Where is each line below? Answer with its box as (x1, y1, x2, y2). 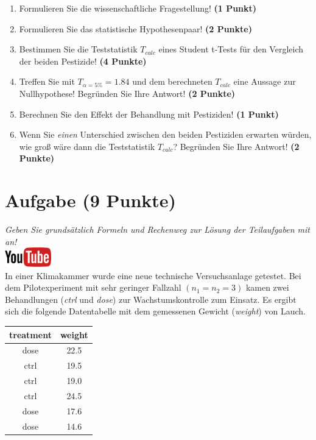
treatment (9, 328, 52, 341)
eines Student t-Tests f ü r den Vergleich (158, 43, 303, 55)
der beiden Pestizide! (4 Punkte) (19, 54, 147, 67)
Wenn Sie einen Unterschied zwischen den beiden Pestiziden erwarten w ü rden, (19, 128, 312, 141)
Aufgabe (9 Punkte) (5, 188, 177, 213)
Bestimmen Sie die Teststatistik (19, 43, 138, 55)
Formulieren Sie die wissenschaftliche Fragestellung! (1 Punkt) (19, 2, 257, 14)
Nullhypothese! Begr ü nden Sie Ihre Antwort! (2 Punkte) (19, 87, 236, 99)
